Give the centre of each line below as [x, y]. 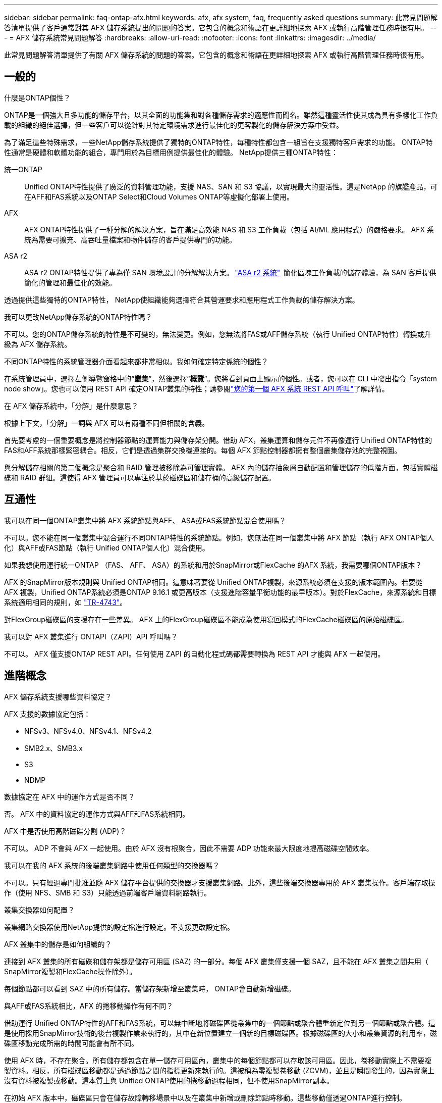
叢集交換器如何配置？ [39, 910]
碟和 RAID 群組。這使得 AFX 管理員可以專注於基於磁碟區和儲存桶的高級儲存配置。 [140, 477]
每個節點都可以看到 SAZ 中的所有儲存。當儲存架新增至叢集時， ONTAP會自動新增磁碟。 [150, 988]
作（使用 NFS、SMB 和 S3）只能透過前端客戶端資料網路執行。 [108, 892]
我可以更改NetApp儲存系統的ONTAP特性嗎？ [78, 317]
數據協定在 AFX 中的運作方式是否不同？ [70, 796]
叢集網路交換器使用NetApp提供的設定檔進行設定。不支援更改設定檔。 [119, 927]
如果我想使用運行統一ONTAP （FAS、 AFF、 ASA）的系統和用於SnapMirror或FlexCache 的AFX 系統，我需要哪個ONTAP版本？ [213, 565]
